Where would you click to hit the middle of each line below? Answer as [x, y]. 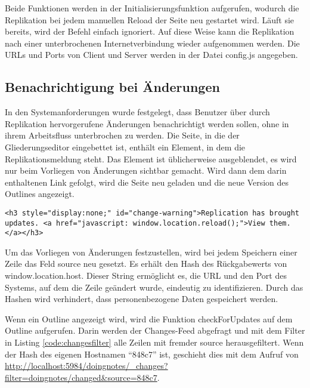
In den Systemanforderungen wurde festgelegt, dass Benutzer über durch [137, 112]
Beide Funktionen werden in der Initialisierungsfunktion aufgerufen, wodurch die [152, 8]
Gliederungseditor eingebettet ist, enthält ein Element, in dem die [125, 147]
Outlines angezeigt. [40, 194]
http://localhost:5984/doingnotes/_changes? [86, 366]
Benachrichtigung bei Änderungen [112, 87]
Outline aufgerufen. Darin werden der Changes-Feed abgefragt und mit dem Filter [155, 330]
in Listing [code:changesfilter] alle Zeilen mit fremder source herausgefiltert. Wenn [154, 342]
